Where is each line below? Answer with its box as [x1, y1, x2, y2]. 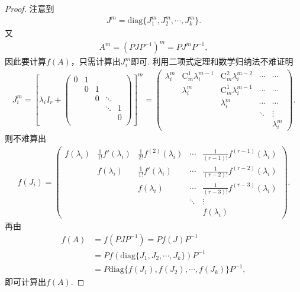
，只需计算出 [70, 55, 121, 68]
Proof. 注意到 [5, 2, 54, 14]
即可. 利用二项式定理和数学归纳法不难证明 [131, 55, 293, 68]
